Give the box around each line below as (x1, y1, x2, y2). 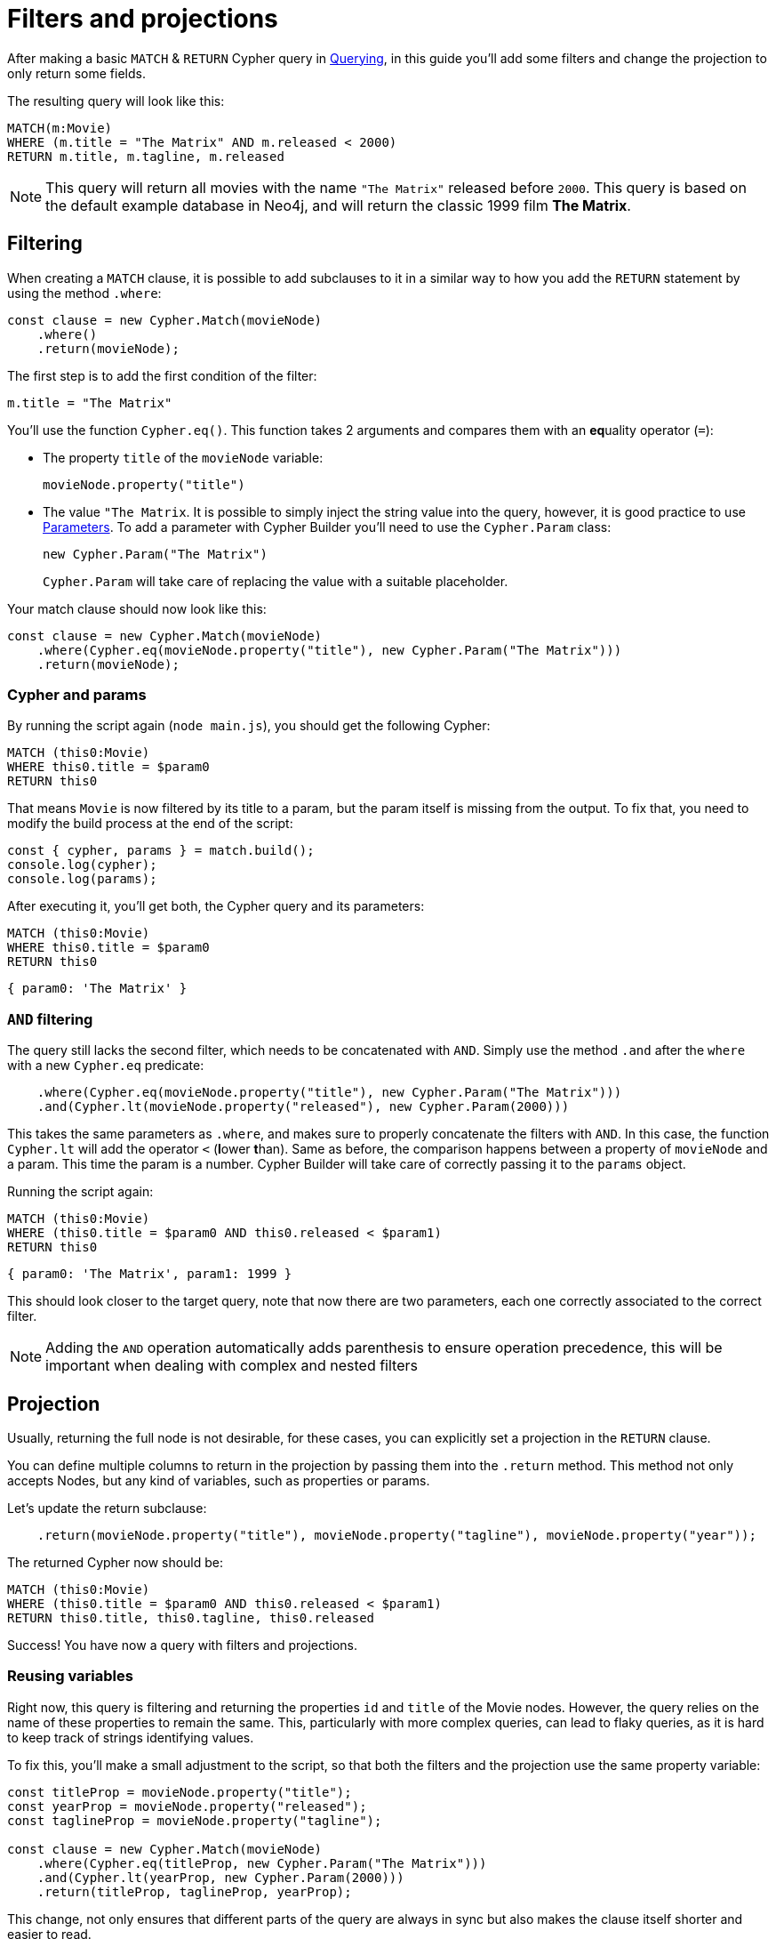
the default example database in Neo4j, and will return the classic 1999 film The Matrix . (45, 196, 631, 214)
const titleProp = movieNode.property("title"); (7, 1784, 352, 1799)
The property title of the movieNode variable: (43, 449, 324, 465)
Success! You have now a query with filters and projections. (7, 1637, 358, 1653)
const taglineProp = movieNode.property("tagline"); (7, 1813, 382, 1828)
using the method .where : (7, 285, 162, 301)
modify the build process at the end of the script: (7, 816, 293, 832)
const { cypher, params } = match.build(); (7, 843, 315, 858)
